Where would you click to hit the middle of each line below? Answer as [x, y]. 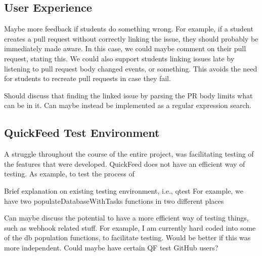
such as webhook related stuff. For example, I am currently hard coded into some [130, 227]
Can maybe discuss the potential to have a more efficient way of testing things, [126, 218]
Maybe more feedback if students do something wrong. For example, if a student [129, 29]
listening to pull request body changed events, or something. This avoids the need [131, 68]
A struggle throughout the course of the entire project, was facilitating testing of [129, 154]
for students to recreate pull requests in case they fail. [88, 78]
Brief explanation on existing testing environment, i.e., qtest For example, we [124, 190]
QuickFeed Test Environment [82, 133]
